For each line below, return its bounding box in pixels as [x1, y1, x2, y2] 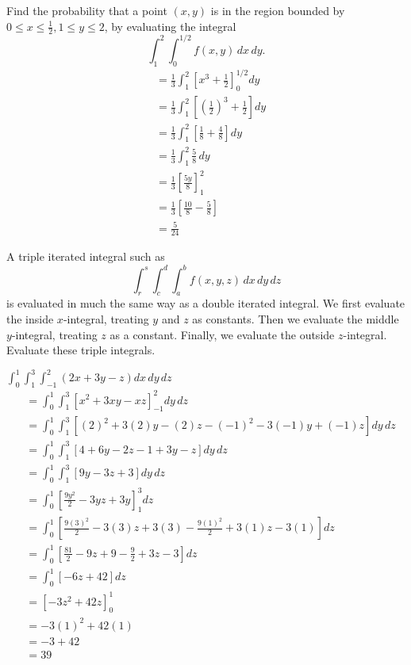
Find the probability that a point [6, 2, 167, 18]
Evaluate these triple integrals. [6, 342, 156, 358]
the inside [6, 310, 54, 327]
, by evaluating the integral [104, 17, 236, 34]
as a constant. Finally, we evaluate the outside [109, 326, 335, 342]
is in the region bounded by [210, 2, 345, 18]
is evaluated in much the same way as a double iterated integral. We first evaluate [6, 295, 405, 311]
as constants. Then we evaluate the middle [192, 310, 399, 327]
